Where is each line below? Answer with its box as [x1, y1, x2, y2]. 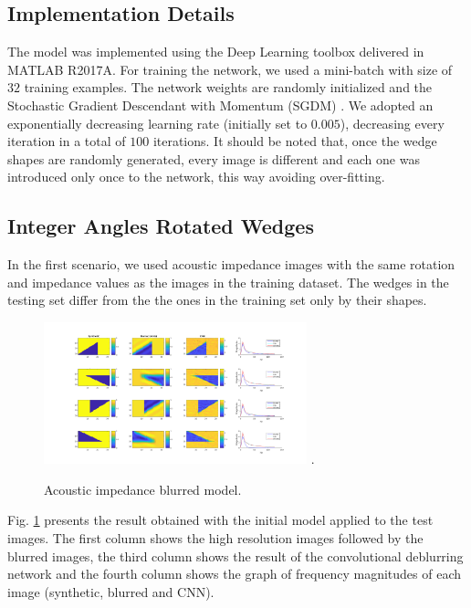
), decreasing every [340, 113, 445, 132]
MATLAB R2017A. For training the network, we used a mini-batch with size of [7, 59, 453, 79]
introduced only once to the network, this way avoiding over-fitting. [7, 167, 385, 186]
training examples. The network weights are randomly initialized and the [24, 78, 433, 97]
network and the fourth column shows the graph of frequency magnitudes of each [7, 564, 462, 583]
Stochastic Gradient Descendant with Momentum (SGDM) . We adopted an [7, 95, 434, 114]
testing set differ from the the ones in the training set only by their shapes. [7, 290, 427, 309]
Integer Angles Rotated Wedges [7, 212, 314, 240]
